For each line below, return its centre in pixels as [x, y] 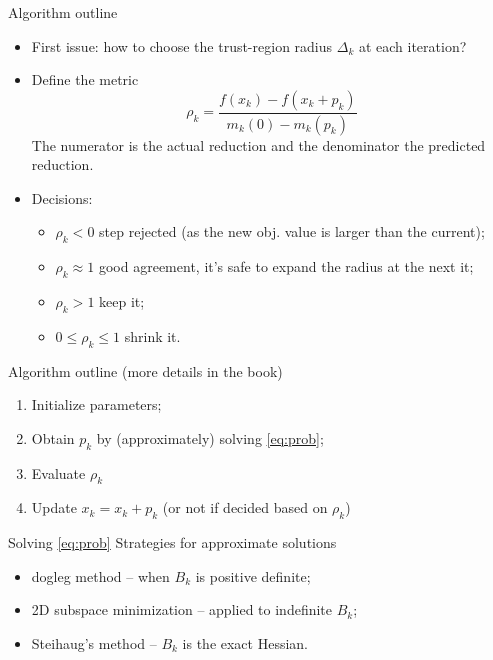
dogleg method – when [100, 575]
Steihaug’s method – [94, 642]
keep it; [122, 301]
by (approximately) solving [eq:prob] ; [210, 437]
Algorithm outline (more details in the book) [145, 370]
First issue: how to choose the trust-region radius [182, 45]
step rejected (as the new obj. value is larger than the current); [292, 231]
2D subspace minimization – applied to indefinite [181, 609]
